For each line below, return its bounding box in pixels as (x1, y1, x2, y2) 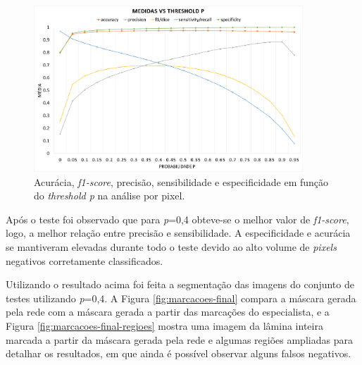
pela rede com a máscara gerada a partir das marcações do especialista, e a (6, 304, 330, 319)
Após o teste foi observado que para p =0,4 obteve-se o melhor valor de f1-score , (6, 211, 349, 226)
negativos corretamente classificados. (6, 253, 163, 268)
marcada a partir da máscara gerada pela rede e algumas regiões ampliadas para (6, 332, 353, 347)
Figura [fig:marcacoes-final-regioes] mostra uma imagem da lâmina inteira (6, 318, 323, 333)
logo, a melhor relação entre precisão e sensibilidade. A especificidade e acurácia (6, 225, 351, 240)
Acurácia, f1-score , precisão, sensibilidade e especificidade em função (34, 174, 329, 189)
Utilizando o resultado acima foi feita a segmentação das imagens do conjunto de (6, 277, 354, 292)
